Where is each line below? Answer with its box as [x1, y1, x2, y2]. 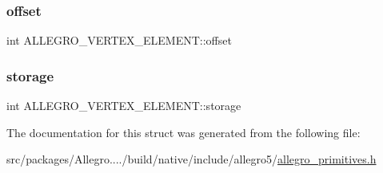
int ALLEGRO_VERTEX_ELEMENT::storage [6, 97, 241, 114]
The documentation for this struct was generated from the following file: [6, 124, 361, 140]
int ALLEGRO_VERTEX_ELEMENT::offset [6, 32, 232, 49]
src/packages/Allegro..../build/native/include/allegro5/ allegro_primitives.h [6, 151, 377, 167]
